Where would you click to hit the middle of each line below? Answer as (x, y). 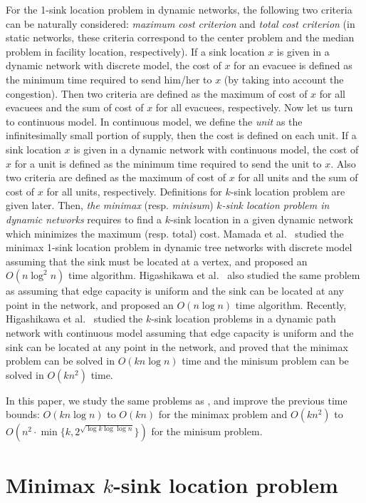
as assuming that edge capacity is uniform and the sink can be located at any (175, 291)
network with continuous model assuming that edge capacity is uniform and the (180, 333)
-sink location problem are (288, 191)
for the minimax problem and (223, 414)
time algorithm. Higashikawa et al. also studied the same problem (214, 275)
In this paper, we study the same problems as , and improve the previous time (177, 400)
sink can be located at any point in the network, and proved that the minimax (177, 346)
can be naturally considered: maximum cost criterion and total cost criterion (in (181, 23)
